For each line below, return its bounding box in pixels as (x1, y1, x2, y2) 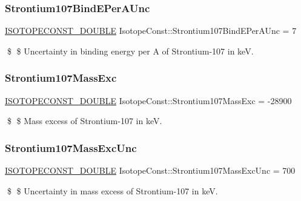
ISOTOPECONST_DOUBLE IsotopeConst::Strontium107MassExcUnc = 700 (5, 164, 296, 177)
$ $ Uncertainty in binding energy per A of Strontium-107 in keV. (7, 44, 254, 57)
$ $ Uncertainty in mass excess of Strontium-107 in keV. (7, 184, 218, 197)
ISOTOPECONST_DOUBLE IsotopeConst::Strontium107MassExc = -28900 (5, 94, 292, 107)
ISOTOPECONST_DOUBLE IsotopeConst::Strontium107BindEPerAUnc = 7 (5, 24, 297, 37)
